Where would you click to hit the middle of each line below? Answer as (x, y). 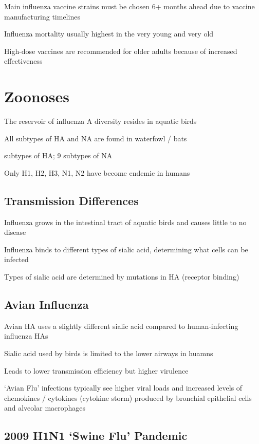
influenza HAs (26, 336)
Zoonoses (37, 96)
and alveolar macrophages (45, 408)
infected (16, 259)
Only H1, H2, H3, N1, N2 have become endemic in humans (97, 172)
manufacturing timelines (42, 16)
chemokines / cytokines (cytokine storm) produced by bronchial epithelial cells (128, 397)
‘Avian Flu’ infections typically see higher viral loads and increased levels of (123, 388)
